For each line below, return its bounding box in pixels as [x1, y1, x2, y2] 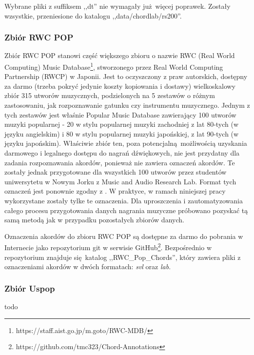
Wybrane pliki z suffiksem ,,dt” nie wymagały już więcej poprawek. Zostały [4, 1, 231, 11]
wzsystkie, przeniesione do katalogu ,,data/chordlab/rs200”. [4, 10, 182, 20]
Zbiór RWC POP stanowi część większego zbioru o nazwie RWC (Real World [4, 50, 235, 60]
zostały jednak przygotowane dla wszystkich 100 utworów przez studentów [4, 167, 227, 177]
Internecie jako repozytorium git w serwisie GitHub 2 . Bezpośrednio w [4, 241, 212, 252]
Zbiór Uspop [4, 282, 55, 294]
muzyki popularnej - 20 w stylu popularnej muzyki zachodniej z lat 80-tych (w [4, 119, 239, 129]
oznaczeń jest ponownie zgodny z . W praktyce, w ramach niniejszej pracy [4, 186, 226, 196]
